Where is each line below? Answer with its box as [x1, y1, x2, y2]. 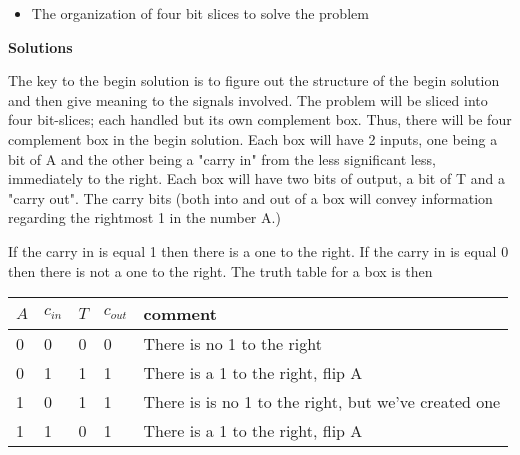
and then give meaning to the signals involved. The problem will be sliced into [8, 89, 488, 110]
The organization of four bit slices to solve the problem [31, 3, 369, 23]
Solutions [8, 36, 73, 57]
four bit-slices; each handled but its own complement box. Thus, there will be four [8, 109, 512, 130]
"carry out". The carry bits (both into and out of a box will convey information [8, 187, 493, 208]
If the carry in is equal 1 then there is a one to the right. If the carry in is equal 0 [8, 240, 509, 261]
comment [143, 302, 217, 326]
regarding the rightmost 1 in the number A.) [8, 207, 281, 228]
